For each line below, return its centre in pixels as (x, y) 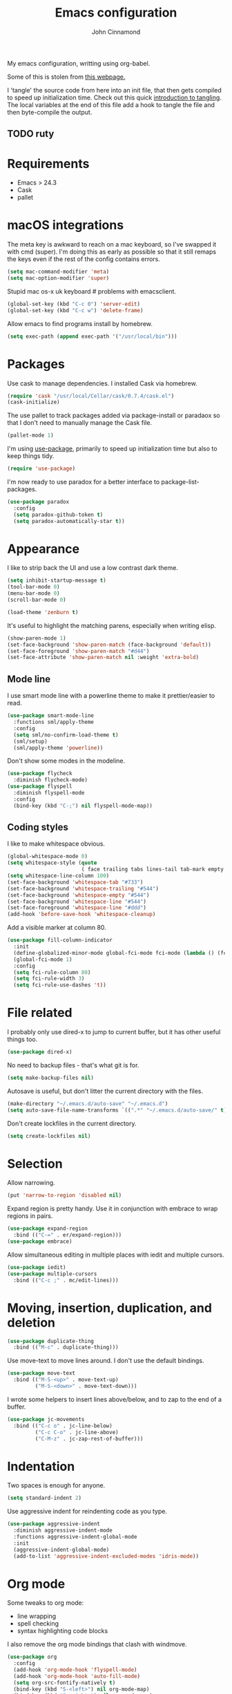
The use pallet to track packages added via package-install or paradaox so (114, 415)
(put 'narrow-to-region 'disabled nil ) (65, 1196)
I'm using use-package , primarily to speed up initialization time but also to (112, 449)
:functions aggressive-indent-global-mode (75, 1536)
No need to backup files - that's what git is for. (73, 1065)
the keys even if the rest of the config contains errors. (84, 259)
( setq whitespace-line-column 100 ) (58, 876)
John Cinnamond (116, 32)
